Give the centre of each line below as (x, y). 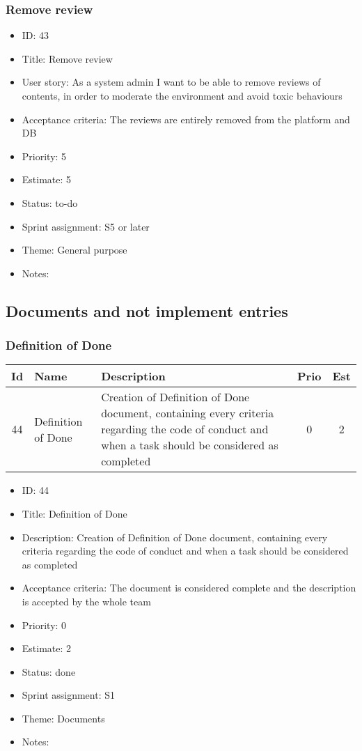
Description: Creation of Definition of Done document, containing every (175, 537)
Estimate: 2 (47, 648)
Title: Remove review (67, 58)
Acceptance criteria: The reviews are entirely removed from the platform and (186, 119)
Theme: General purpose (74, 250)
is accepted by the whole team (86, 601)
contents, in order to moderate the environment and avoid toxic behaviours (182, 95)
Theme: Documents (63, 718)
